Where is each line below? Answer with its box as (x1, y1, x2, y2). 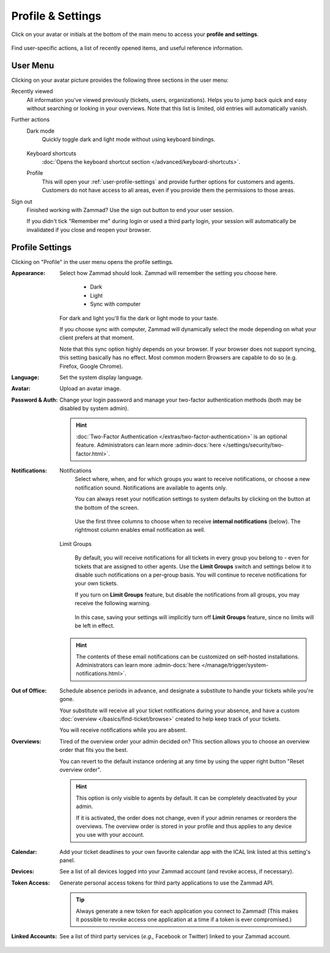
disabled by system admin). (59, 405, 129, 412)
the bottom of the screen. (75, 504, 139, 511)
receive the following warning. (75, 600, 151, 607)
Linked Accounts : (11, 933, 57, 940)
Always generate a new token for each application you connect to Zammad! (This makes (76, 907, 299, 914)
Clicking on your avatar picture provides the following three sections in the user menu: (11, 76, 229, 84)
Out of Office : (11, 686, 47, 694)
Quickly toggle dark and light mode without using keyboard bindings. (42, 136, 216, 143)
